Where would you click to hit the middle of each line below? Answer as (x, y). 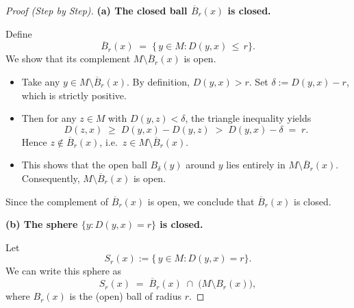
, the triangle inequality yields (248, 118)
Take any (41, 81)
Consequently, (51, 178)
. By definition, (158, 81)
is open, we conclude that (201, 201)
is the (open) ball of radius (126, 296)
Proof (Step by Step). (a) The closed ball (97, 10)
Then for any (49, 118)
